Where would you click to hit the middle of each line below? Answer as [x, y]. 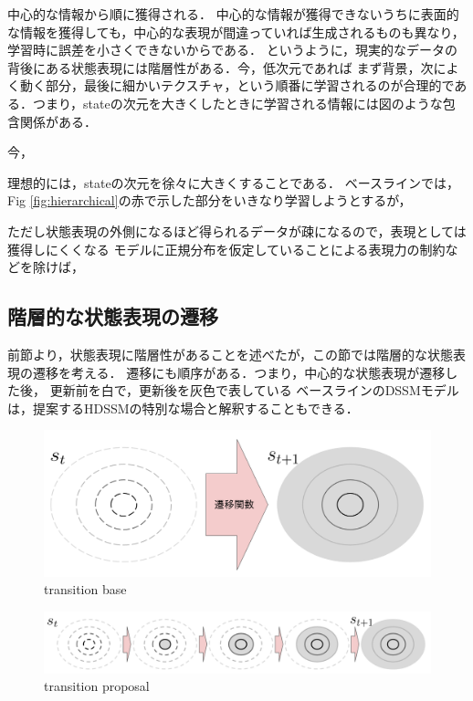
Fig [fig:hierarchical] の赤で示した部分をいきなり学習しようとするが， [210, 200]
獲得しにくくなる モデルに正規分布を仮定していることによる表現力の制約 [226, 249]
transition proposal [97, 686]
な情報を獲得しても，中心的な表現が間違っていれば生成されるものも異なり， [236, 31]
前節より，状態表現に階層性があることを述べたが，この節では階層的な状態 [230, 354]
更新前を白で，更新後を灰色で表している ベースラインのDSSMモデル [254, 390]
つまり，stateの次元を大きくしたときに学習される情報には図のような [237, 103]
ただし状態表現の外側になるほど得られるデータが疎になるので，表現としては [237, 230]
